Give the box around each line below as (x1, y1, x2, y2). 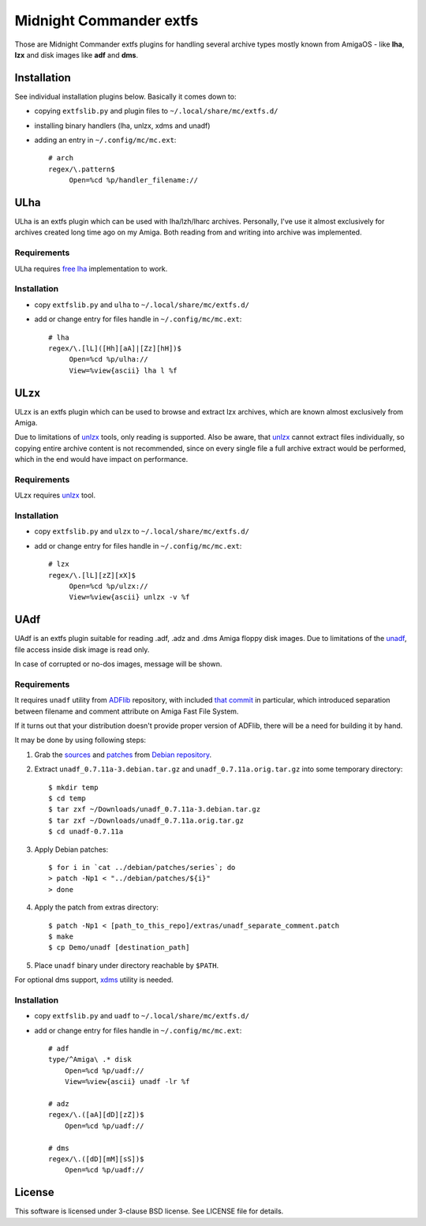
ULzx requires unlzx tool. (14, 490, 96, 501)
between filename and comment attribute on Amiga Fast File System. (14, 707, 239, 716)
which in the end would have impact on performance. (14, 455, 189, 464)
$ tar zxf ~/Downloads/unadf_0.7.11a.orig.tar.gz (48, 815, 245, 825)
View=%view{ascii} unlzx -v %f (69, 593, 190, 602)
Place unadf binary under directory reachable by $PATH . (34, 960, 219, 970)
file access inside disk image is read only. (14, 644, 150, 654)
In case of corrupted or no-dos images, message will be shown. (14, 659, 222, 669)
